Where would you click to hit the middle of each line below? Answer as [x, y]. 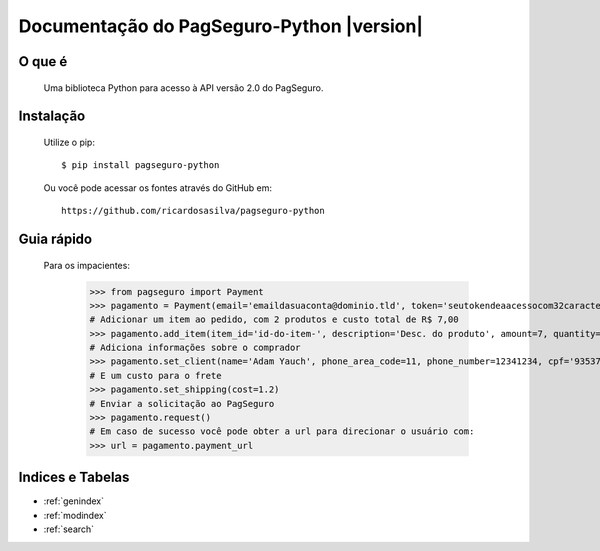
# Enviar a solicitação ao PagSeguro [182, 403]
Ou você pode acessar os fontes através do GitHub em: [158, 187]
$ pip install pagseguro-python [140, 165]
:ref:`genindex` [74, 501]
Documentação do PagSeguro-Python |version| [221, 26]
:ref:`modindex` [75, 515]
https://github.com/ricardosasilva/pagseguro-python [193, 211]
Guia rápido [55, 238]
